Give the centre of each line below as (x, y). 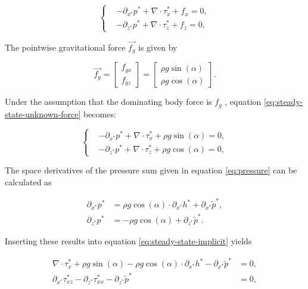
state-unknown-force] (43, 114)
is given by (158, 47)
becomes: (99, 114)
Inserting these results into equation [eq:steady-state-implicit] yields (128, 240)
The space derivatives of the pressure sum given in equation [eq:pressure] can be (151, 170)
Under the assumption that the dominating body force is (108, 102)
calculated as (28, 181)
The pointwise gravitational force (65, 47)
